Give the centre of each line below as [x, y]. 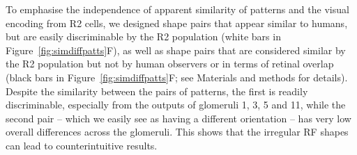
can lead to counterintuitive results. [82, 145]
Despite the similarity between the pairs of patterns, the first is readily [157, 91]
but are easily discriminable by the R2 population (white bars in [143, 36]
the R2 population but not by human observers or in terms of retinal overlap [170, 64]
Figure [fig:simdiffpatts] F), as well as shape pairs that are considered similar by [176, 50]
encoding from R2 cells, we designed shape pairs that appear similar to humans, [177, 23]
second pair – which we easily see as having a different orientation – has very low [178, 118]
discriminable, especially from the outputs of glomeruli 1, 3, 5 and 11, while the [176, 105]
